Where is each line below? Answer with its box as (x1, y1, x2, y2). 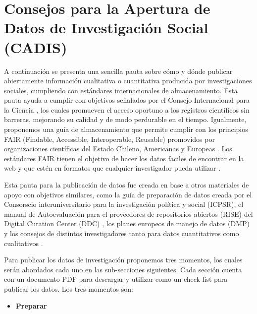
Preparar (15, 300, 47, 311)
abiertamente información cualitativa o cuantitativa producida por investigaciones (4, 75, 252, 86)
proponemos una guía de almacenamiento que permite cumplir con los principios (4, 124, 248, 134)
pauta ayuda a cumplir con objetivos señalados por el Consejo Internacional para (4, 95, 250, 105)
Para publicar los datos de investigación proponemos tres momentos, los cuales (4, 254, 243, 265)
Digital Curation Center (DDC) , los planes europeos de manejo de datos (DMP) (4, 218, 250, 229)
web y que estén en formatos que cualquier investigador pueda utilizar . (4, 163, 221, 173)
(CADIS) (4, 37, 67, 57)
